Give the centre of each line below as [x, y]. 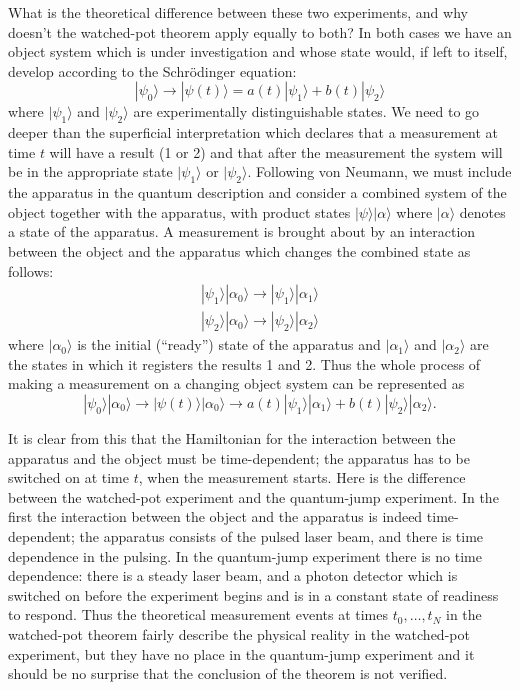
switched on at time [69, 477]
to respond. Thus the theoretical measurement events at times [198, 614]
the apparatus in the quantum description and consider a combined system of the [257, 192]
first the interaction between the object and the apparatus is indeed [215, 516]
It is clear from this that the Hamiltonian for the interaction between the [232, 437]
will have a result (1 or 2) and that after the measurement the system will [276, 151]
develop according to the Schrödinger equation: [152, 70]
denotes [482, 211]
